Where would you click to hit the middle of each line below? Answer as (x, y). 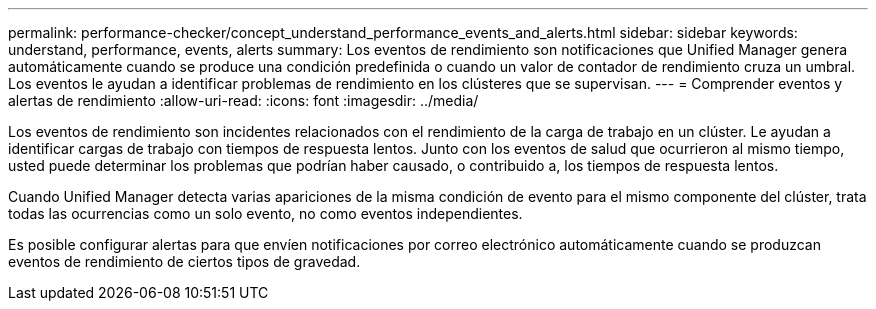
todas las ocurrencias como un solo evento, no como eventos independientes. (265, 213)
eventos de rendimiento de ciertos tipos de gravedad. (184, 261)
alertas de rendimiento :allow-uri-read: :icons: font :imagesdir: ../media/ (243, 100)
